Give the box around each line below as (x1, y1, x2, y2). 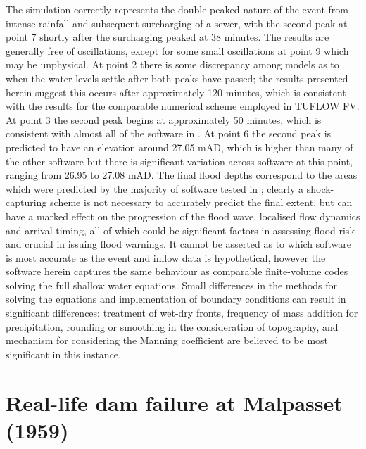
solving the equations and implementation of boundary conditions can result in (6, 291, 346, 306)
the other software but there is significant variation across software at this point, (6, 153, 353, 168)
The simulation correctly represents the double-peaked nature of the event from (6, 2, 348, 16)
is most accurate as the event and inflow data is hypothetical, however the (6, 250, 326, 265)
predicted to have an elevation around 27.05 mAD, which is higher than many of (6, 139, 353, 154)
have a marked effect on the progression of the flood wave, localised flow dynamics (6, 208, 360, 223)
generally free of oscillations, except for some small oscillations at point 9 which (6, 43, 349, 58)
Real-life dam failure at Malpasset (6, 388, 343, 417)
